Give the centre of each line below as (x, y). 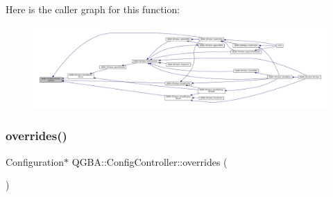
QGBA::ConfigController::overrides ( (150, 161)
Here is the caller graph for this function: (93, 9)
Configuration (35, 161)
